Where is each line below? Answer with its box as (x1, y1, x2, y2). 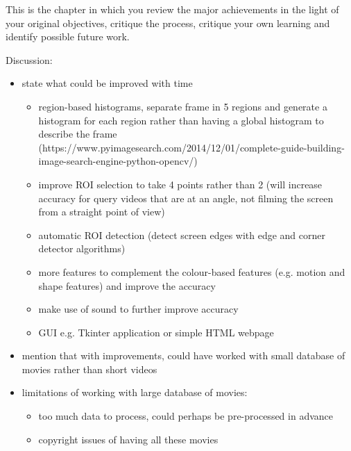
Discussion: (6, 52, 53, 67)
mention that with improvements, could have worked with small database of (22, 348, 345, 363)
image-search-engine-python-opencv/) (38, 154, 198, 168)
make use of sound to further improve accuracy (38, 302, 239, 316)
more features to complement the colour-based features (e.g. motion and (38, 264, 345, 279)
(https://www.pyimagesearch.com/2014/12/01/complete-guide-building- (38, 140, 345, 154)
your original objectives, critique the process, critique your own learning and (6, 15, 330, 30)
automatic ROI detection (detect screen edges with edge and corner (38, 227, 325, 242)
